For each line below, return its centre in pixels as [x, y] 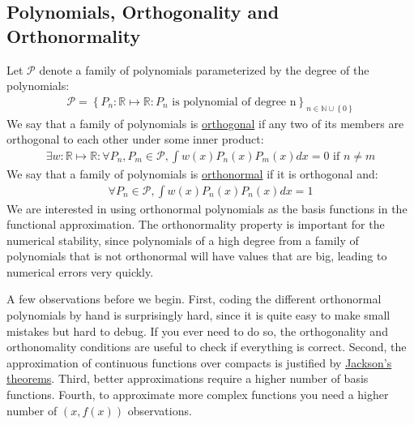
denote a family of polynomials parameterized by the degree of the [204, 69]
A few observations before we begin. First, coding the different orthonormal [194, 299]
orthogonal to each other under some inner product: [135, 139]
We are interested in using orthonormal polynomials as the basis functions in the [207, 208]
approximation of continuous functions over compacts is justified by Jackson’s [199, 362]
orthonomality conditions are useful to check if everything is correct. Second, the [207, 347]
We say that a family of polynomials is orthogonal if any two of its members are [205, 123]
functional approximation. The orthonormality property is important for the [196, 224]
